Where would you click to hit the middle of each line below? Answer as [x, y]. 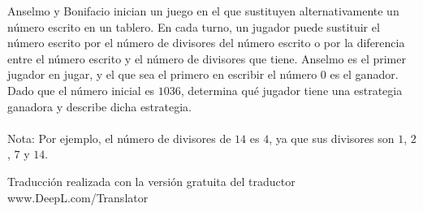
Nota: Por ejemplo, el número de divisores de [119, 138]
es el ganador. [364, 74]
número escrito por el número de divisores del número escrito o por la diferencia [206, 43]
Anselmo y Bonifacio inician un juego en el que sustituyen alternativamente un [203, 11]
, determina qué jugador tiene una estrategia [291, 90]
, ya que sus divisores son [332, 138]
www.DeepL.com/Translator [78, 197]
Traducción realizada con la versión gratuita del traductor [151, 181]
